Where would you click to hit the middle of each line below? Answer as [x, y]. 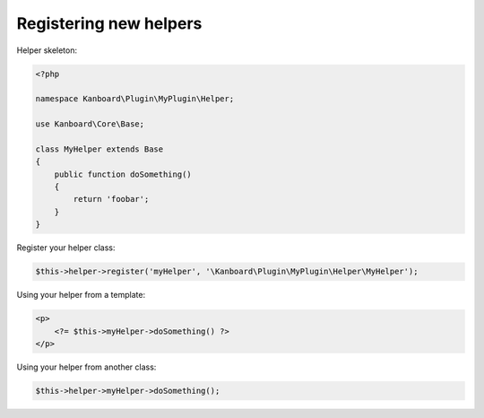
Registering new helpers [109, 23]
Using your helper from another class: [86, 367]
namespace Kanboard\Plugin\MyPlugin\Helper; [135, 99]
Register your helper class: [66, 248]
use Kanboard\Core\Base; [90, 124]
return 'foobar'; [111, 199]
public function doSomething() [123, 174]
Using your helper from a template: [81, 295]
